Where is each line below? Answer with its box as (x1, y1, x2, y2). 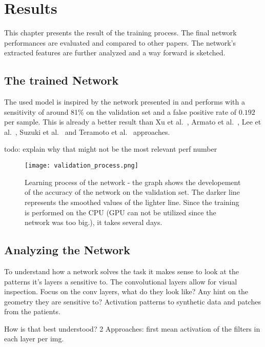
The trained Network (4, 72, 119, 88)
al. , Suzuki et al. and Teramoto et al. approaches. (4, 126, 170, 137)
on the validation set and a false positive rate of (86, 106, 237, 117)
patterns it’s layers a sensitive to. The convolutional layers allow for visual (4, 276, 237, 287)
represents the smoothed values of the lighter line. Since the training (25, 196, 239, 207)
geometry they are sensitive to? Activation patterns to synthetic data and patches (4, 296, 261, 307)
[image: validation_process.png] (25, 162, 138, 170)
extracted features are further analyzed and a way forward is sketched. (4, 47, 226, 58)
